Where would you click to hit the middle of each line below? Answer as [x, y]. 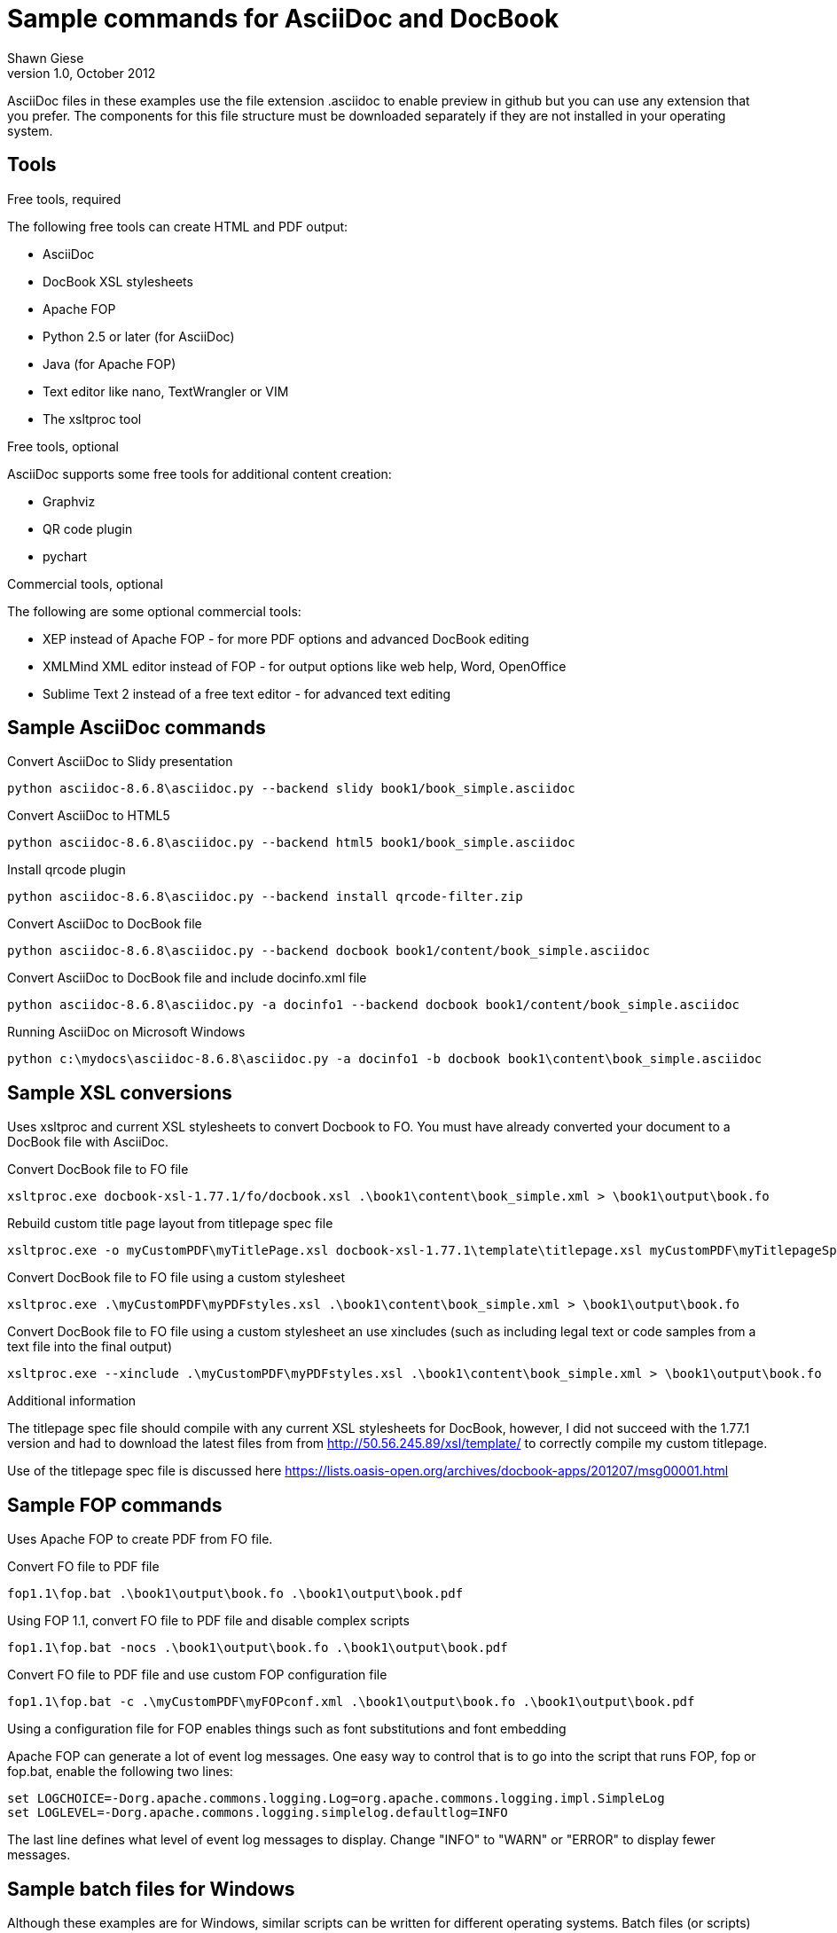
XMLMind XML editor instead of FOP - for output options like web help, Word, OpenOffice [305, 666]
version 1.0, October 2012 [82, 73]
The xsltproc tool [92, 419]
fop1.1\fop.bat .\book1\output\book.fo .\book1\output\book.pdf [235, 1594]
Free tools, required [64, 199]
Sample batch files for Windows [151, 1889]
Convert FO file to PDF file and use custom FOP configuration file [197, 1675]
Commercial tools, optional [85, 583]
